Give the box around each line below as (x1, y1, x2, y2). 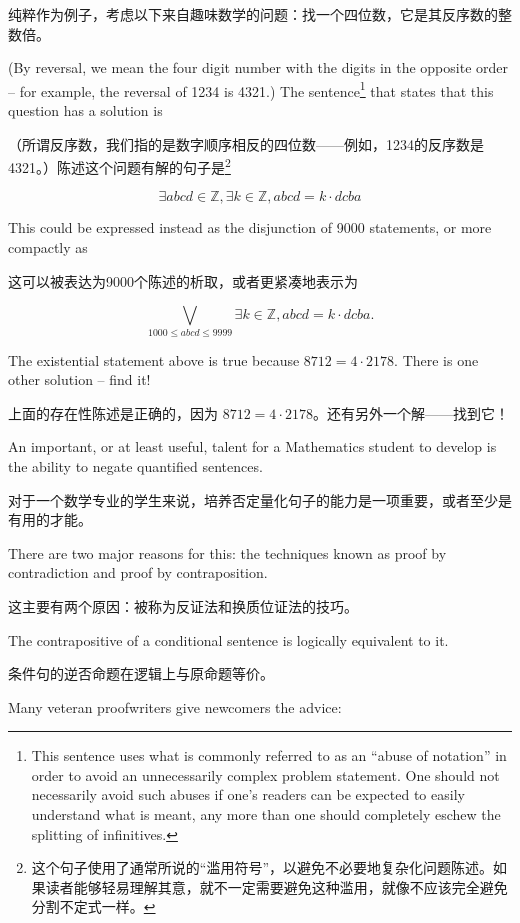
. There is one (394, 349, 479, 370)
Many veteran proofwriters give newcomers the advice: (8, 696, 342, 717)
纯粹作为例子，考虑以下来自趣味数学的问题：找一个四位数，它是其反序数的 (8, 4, 498, 24)
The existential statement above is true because (8, 349, 300, 370)
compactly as (8, 237, 88, 258)
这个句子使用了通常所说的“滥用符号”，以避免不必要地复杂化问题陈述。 (31, 857, 494, 878)
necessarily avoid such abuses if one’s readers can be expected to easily (31, 784, 465, 805)
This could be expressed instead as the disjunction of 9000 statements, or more (8, 217, 492, 238)
